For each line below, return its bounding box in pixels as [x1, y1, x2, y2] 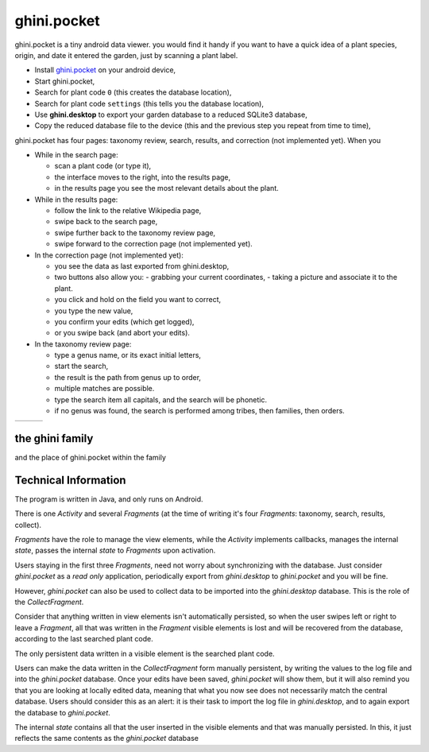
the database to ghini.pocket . [14, 707, 110, 717]
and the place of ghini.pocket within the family [14, 452, 167, 462]
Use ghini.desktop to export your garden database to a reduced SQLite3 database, [34, 110, 307, 119]
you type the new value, [54, 306, 133, 316]
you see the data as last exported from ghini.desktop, [54, 261, 230, 270]
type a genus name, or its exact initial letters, [54, 351, 202, 360]
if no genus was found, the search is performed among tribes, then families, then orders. [54, 406, 345, 416]
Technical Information [14, 473, 126, 486]
